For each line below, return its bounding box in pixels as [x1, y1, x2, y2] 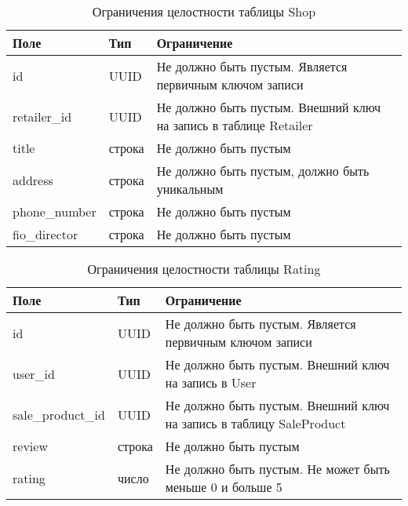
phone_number [13, 202, 97, 220]
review [13, 437, 48, 455]
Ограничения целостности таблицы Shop [92, 2, 316, 20]
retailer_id [13, 107, 72, 126]
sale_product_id [13, 405, 105, 424]
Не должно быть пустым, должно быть [156, 162, 370, 180]
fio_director [13, 225, 78, 243]
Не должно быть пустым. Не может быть [165, 460, 390, 478]
